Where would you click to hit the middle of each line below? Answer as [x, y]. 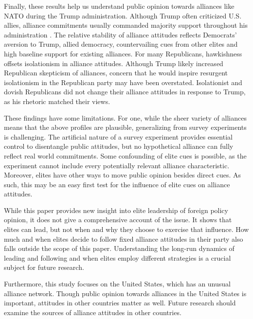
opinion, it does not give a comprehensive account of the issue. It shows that [118, 220]
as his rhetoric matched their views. [57, 101]
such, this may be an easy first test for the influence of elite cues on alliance [117, 184]
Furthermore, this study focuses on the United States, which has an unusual [117, 284]
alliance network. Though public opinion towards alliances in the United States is [125, 293]
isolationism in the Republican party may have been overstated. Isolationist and [123, 82]
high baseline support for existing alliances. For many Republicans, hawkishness [123, 53]
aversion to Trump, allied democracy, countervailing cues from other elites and [121, 44]
